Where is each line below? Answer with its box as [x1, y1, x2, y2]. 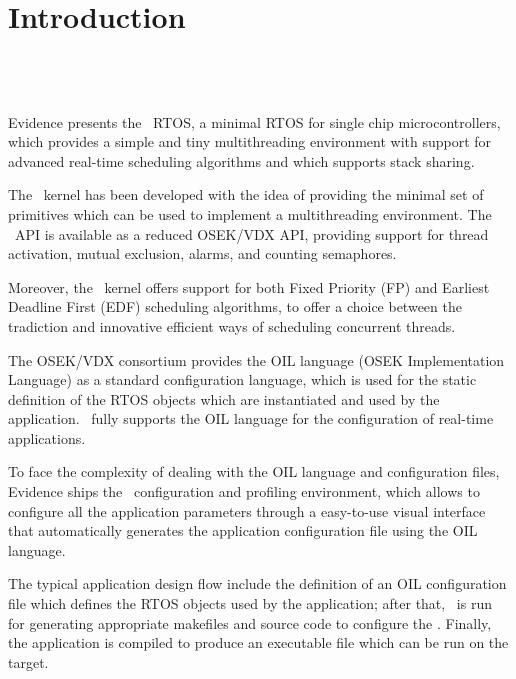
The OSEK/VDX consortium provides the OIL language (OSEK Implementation [8, 349, 505, 370]
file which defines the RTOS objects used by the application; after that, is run [8, 593, 492, 614]
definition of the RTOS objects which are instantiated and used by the [8, 388, 440, 409]
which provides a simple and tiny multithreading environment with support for [8, 131, 492, 152]
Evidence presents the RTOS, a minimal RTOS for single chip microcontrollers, [8, 111, 501, 132]
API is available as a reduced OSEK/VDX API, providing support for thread [14, 223, 489, 244]
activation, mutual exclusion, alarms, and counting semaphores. [8, 243, 397, 264]
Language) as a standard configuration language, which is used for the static [8, 369, 477, 390]
